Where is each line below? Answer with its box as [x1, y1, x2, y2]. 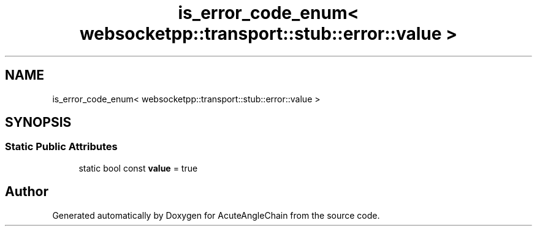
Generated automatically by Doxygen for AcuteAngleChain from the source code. [52, 210, 380, 221]
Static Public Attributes [5, 140, 118, 153]
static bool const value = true [78, 162, 198, 173]
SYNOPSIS [5, 115, 72, 131]
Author [5, 184, 48, 200]
